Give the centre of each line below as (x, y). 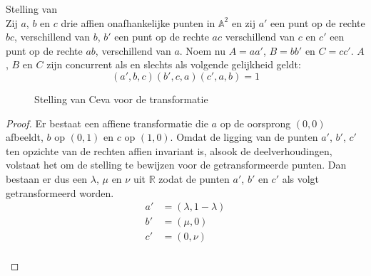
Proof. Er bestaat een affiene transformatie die (107, 123)
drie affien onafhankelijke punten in (138, 22)
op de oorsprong (255, 123)
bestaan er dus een (47, 178)
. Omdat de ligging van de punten (244, 137)
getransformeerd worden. (60, 192)
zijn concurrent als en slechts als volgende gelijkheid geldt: (174, 64)
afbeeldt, (25, 137)
